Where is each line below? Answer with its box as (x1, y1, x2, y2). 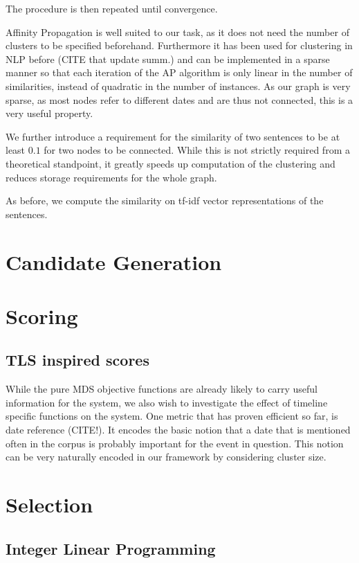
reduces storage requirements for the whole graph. (6, 170, 217, 184)
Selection (6, 490, 93, 519)
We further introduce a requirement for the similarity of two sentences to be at (6, 129, 340, 143)
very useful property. (6, 106, 93, 120)
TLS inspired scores (6, 349, 149, 370)
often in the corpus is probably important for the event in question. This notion (6, 436, 344, 450)
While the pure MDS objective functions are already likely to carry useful (6, 382, 317, 396)
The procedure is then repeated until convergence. (6, 1, 218, 15)
